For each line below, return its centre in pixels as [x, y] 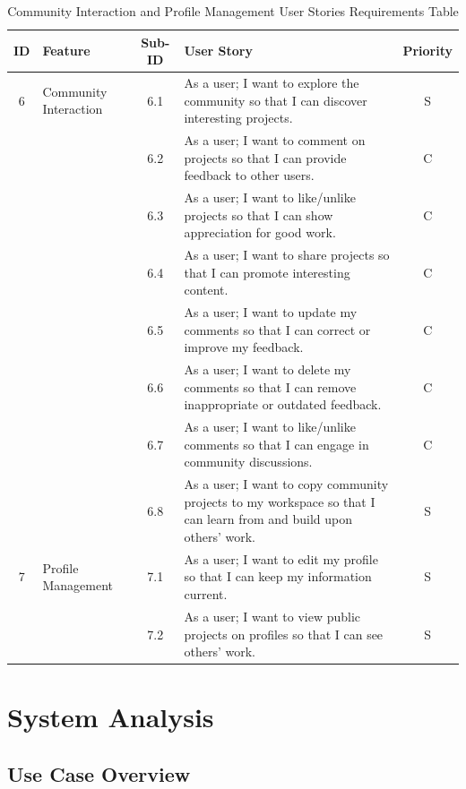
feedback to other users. [249, 175]
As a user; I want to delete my [268, 369]
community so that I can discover [276, 100]
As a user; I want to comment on [275, 140]
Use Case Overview [99, 773]
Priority [427, 51]
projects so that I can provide [265, 157]
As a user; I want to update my [271, 312]
